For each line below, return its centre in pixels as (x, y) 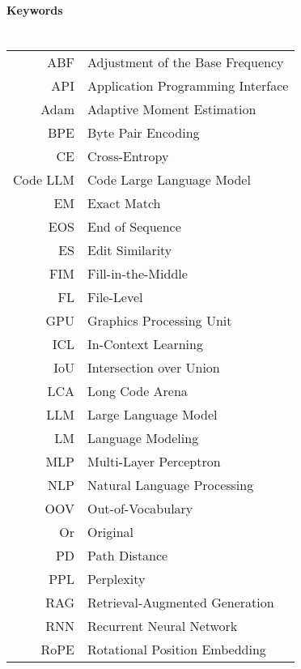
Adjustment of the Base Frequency (186, 62)
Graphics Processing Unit (160, 320)
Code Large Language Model (169, 179)
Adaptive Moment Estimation (172, 109)
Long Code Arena (138, 390)
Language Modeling (143, 437)
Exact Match (124, 202)
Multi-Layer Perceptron (154, 461)
